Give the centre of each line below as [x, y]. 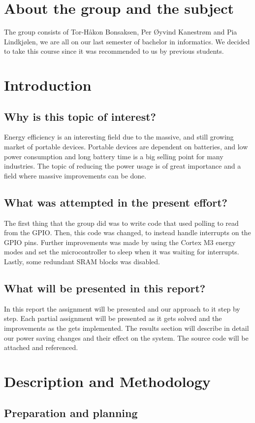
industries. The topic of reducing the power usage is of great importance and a [123, 166]
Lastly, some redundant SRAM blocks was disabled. [82, 262]
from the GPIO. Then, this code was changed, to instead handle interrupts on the [127, 232]
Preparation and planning [71, 412]
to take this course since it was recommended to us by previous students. [114, 51]
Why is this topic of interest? [80, 116]
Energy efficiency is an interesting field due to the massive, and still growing [119, 137]
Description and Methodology [107, 381]
